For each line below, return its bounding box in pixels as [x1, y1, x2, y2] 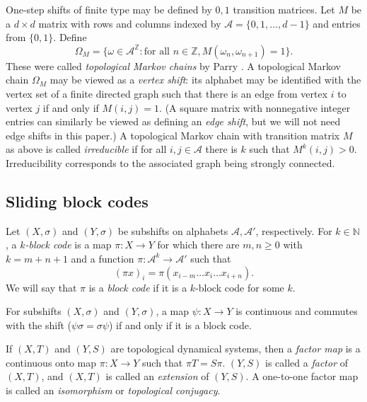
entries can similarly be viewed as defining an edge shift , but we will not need [6, 114, 341, 129]
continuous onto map [6, 355, 97, 369]
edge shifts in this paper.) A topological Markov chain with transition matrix [6, 127, 340, 142]
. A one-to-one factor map [245, 369, 359, 384]
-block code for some [195, 280, 284, 294]
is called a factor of [265, 355, 348, 369]
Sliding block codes [6, 190, 148, 212]
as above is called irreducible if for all [6, 142, 167, 156]
